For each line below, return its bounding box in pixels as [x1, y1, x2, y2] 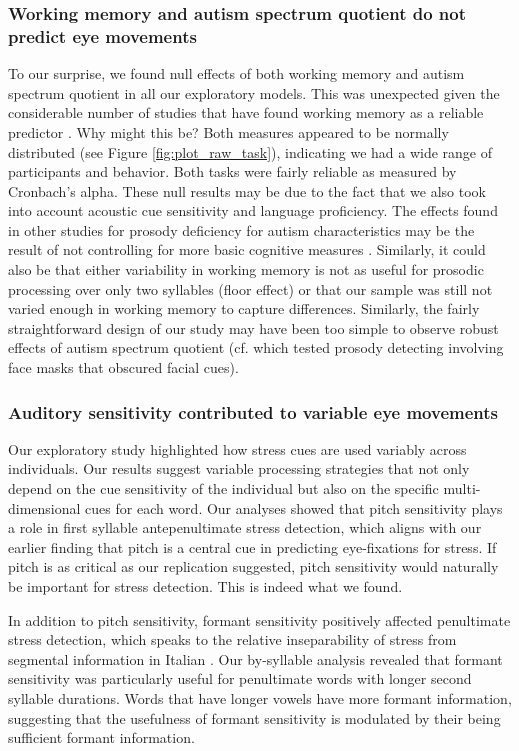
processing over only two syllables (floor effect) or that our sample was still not [8, 278, 493, 299]
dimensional [8, 497, 81, 518]
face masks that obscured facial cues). [8, 357, 239, 378]
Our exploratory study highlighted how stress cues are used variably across [8, 438, 467, 459]
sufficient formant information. [8, 727, 195, 748]
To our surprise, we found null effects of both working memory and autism [8, 63, 465, 84]
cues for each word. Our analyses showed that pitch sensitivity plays [85, 497, 503, 518]
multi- [443, 478, 481, 499]
